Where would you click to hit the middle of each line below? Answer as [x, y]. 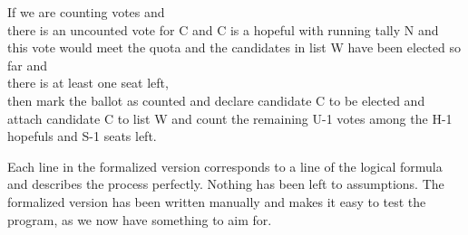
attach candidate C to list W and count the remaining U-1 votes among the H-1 [230, 118]
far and [28, 65]
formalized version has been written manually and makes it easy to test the [217, 201]
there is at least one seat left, [88, 83]
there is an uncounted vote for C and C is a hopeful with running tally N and [223, 29]
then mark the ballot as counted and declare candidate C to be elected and [216, 100]
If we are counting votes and [86, 12]
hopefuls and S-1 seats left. [82, 136]
